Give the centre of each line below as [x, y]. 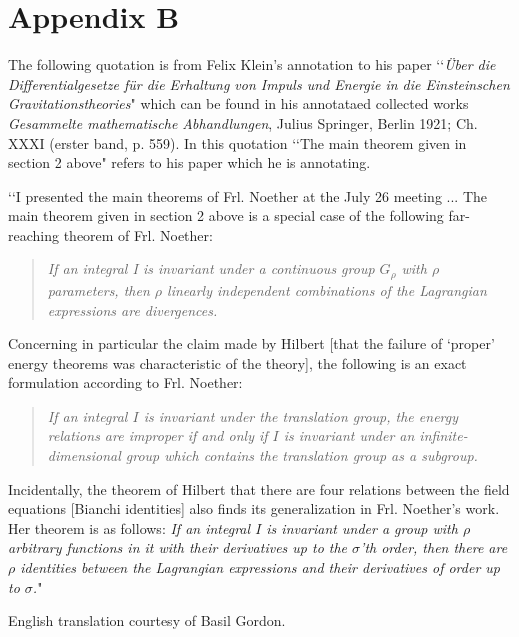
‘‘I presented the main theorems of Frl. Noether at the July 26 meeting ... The [248, 195]
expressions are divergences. [132, 309]
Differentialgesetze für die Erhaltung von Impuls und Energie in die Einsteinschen [259, 83]
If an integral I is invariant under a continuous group [211, 268]
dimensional [84, 455]
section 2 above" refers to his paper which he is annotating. [189, 162]
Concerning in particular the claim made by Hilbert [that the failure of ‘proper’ [251, 343]
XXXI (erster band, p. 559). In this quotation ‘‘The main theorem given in [237, 142]
